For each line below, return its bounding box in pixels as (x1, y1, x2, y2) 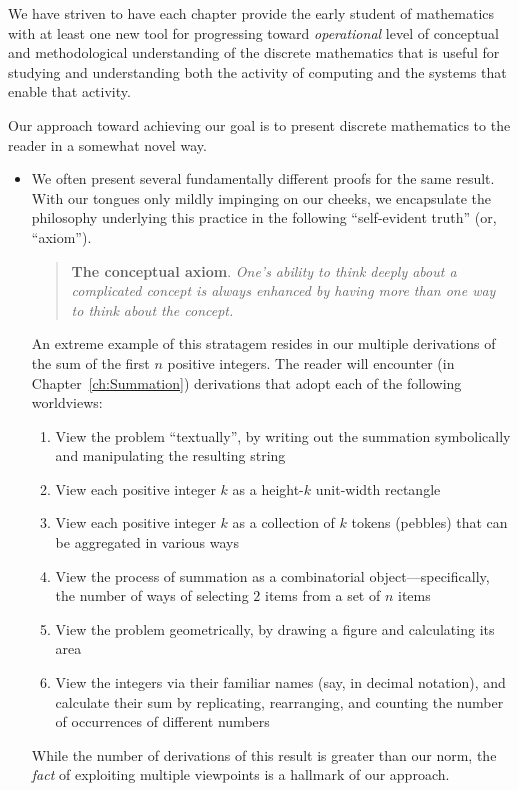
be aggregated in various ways (55, 532, 239, 553)
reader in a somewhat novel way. (8, 134, 207, 155)
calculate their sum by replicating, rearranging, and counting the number (55, 691, 504, 712)
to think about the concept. (71, 299, 234, 320)
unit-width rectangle (315, 478, 441, 499)
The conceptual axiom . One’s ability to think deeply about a (71, 260, 457, 281)
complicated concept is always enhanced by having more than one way (71, 280, 496, 301)
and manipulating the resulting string (55, 445, 286, 466)
